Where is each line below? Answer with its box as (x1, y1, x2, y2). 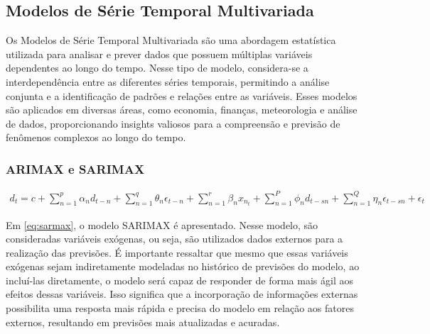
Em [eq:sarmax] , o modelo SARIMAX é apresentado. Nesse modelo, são (6, 217, 318, 232)
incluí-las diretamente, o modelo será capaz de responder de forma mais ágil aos (6, 272, 353, 287)
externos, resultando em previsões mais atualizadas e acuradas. (6, 314, 280, 329)
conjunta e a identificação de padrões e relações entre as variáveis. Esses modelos (6, 88, 358, 103)
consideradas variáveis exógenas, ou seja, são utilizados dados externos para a (6, 231, 343, 246)
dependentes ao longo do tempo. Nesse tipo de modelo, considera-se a (6, 60, 308, 75)
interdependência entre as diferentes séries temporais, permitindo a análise (6, 74, 330, 89)
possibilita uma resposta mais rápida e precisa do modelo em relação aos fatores (6, 301, 354, 316)
